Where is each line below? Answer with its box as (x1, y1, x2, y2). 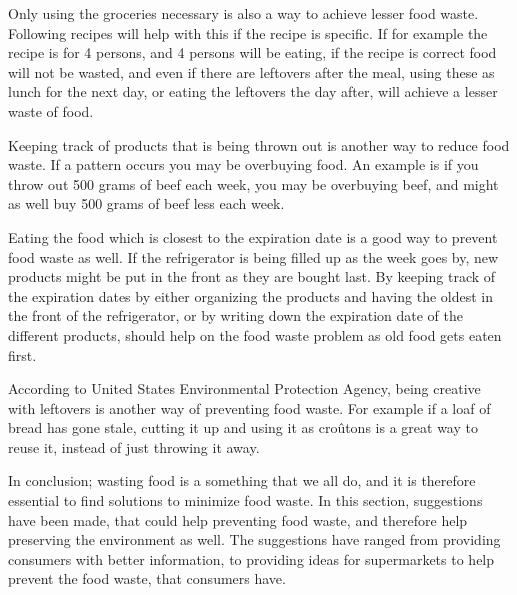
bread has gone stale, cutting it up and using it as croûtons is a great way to (8, 417, 478, 438)
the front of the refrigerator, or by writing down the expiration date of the (8, 305, 463, 326)
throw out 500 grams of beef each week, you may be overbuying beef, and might (8, 173, 499, 194)
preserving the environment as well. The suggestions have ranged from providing (8, 529, 501, 550)
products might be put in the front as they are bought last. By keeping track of (8, 266, 496, 287)
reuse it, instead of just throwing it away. (8, 436, 260, 457)
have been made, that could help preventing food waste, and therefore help (8, 509, 468, 530)
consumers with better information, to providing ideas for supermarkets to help (8, 548, 495, 569)
